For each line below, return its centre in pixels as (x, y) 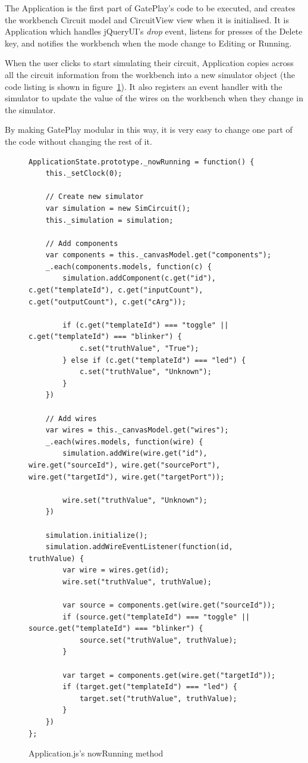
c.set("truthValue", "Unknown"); (145, 372)
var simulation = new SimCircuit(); (118, 208)
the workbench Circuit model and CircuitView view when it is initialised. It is (147, 19)
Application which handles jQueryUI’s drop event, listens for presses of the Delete (154, 31)
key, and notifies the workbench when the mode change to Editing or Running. (148, 43)
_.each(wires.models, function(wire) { (124, 442)
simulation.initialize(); (97, 535)
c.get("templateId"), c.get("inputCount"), (116, 290)
